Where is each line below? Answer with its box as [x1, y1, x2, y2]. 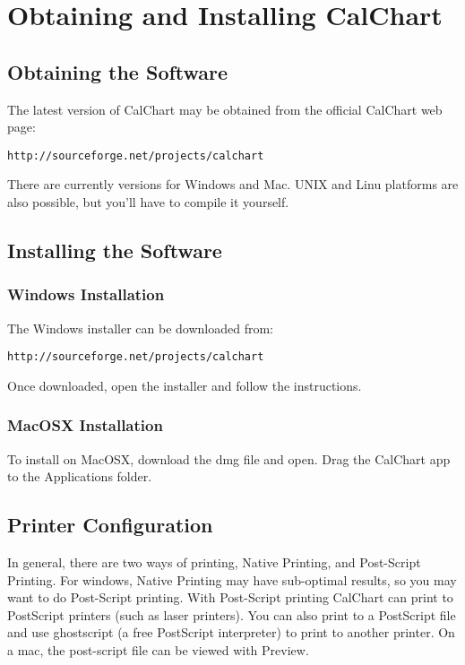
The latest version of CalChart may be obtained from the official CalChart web [7, 99, 443, 118]
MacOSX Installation [7, 414, 163, 436]
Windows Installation [7, 283, 165, 306]
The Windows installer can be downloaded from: [7, 318, 273, 337]
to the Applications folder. [7, 467, 152, 486]
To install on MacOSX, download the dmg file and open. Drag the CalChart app [7, 449, 451, 468]
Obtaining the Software [7, 57, 228, 85]
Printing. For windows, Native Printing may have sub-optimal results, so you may [7, 570, 457, 589]
